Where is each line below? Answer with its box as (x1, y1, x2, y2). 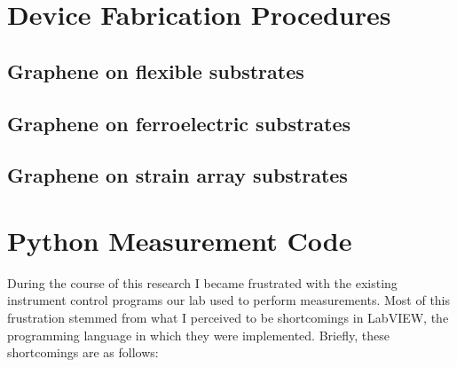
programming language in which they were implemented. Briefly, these (7, 325, 390, 344)
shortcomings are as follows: (7, 343, 159, 362)
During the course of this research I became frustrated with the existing (7, 273, 398, 292)
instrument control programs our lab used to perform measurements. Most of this (7, 291, 451, 309)
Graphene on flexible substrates (7, 57, 304, 84)
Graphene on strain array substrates (7, 161, 348, 189)
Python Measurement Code (7, 222, 352, 258)
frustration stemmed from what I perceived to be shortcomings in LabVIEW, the (7, 308, 449, 327)
